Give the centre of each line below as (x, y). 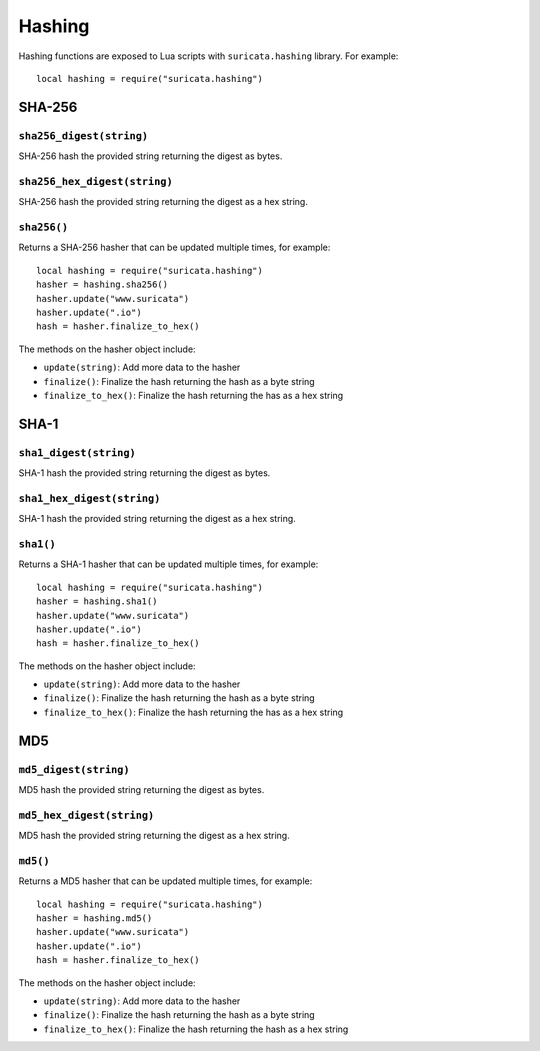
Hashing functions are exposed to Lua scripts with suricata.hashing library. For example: (208, 56)
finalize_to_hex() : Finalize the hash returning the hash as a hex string (196, 1029)
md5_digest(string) (74, 769)
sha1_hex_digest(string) (89, 498)
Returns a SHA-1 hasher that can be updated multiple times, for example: (168, 564)
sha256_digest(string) (83, 135)
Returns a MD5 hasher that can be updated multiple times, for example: (165, 881)
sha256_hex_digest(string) (96, 181)
